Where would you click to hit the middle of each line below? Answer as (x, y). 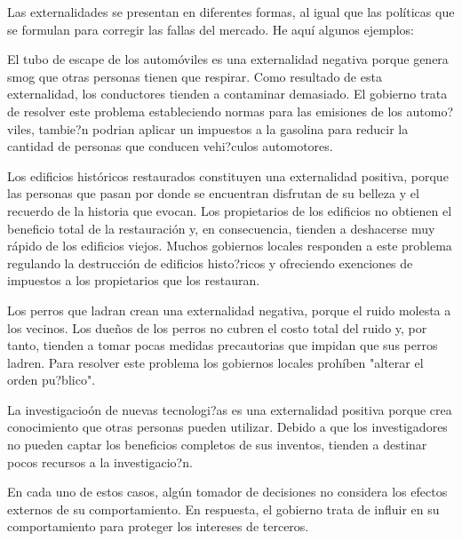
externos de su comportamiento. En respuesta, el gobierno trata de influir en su (223, 509)
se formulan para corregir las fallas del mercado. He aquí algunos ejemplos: (211, 29)
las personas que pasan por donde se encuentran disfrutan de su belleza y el (213, 193)
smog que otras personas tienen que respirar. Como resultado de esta (195, 76)
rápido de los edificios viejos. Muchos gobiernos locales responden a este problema (230, 246)
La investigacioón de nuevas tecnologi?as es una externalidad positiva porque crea (230, 409)
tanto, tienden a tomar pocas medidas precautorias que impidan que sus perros (223, 345)
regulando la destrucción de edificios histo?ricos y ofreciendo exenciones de (210, 263)
